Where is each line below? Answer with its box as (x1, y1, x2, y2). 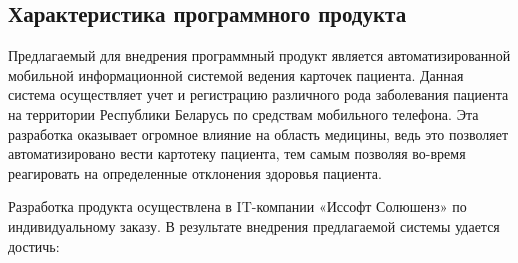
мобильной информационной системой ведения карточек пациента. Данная (8, 64, 464, 85)
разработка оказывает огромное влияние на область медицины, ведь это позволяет (8, 123, 509, 144)
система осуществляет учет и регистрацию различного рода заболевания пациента (8, 84, 509, 105)
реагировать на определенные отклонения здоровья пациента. (8, 162, 382, 183)
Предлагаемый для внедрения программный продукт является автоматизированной (8, 45, 511, 66)
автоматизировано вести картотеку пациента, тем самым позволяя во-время (8, 143, 466, 164)
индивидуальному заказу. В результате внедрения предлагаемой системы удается (8, 215, 500, 236)
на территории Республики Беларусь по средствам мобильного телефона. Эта (8, 103, 479, 124)
